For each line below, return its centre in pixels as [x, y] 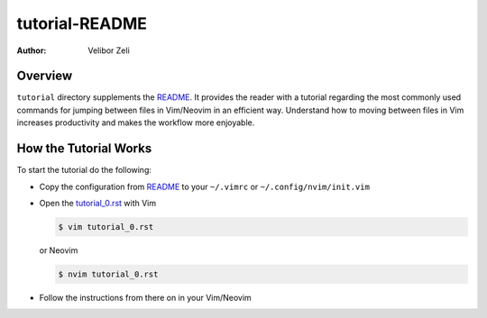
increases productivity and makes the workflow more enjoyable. [136, 123]
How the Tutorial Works [84, 149]
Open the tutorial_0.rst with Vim [98, 203]
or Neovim [59, 250]
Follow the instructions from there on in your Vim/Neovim [145, 297]
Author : [32, 50]
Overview [45, 76]
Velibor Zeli [109, 50]
